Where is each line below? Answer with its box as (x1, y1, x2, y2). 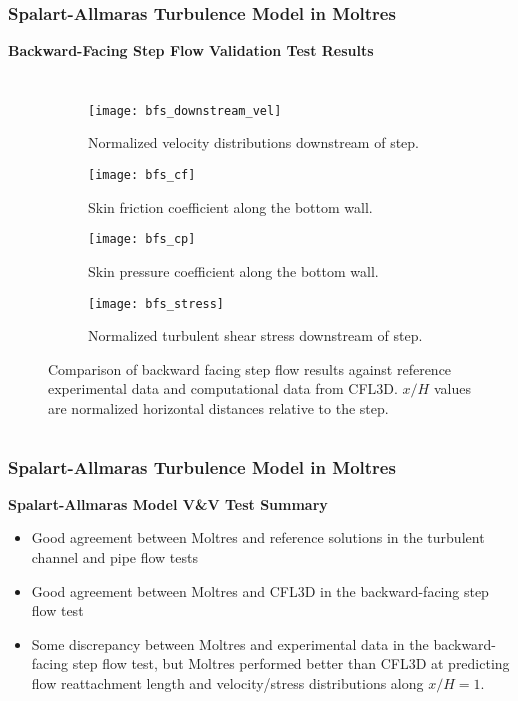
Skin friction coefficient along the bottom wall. (88, 196, 373, 217)
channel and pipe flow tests (31, 547, 199, 567)
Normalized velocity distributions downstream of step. (88, 132, 419, 153)
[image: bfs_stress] (88, 296, 225, 311)
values (433, 378, 471, 399)
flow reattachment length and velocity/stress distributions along (31, 672, 424, 693)
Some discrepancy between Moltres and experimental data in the (31, 633, 429, 654)
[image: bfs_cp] (88, 232, 196, 247)
